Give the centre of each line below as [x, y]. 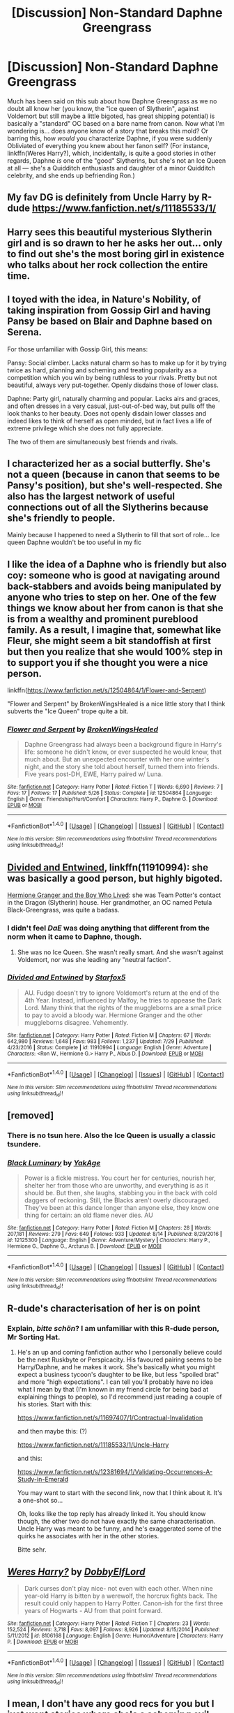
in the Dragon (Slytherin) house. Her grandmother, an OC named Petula [110, 903]
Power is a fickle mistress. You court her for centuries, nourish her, [120, 1178]
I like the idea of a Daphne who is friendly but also [117, 564]
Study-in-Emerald [43, 1480]
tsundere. [24, 1144]
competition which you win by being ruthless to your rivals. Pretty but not [112, 377]
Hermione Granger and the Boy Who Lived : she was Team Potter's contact [114, 895]
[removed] [31, 1116]
